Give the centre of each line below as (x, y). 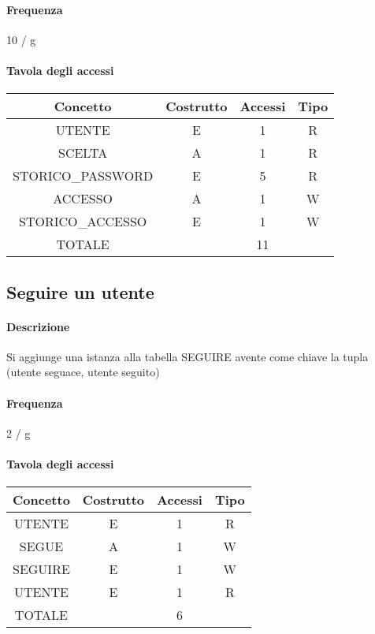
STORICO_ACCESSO (83, 222)
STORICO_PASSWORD (83, 176)
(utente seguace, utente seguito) (83, 372)
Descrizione (38, 326)
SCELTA (83, 153)
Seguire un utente (80, 291)
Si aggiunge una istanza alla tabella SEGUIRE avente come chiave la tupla (187, 356)
